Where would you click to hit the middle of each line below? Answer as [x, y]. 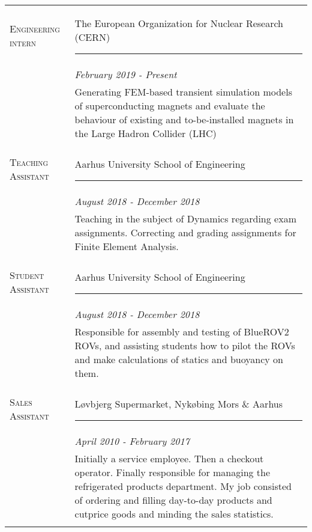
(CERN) [92, 37]
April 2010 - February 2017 [132, 441]
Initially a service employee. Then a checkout [169, 458]
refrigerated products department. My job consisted [183, 486]
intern [23, 42]
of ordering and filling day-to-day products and [173, 500]
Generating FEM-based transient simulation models [183, 92]
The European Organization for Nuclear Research [179, 23]
